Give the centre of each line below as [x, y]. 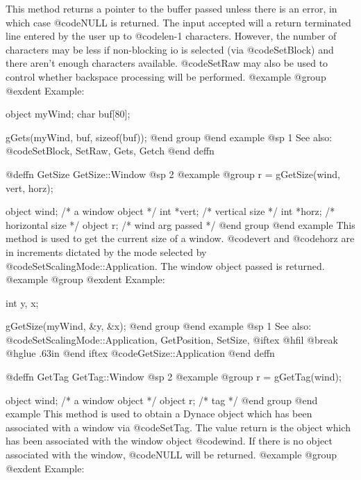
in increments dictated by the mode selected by [106, 251]
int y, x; [22, 302]
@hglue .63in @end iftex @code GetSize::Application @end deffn [140, 353]
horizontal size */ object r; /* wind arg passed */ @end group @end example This [180, 224]
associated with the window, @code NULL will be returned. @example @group [171, 455]
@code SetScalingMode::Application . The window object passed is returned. [165, 265]
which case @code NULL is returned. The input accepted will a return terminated [178, 22]
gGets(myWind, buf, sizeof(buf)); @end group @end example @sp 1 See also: [169, 137]
